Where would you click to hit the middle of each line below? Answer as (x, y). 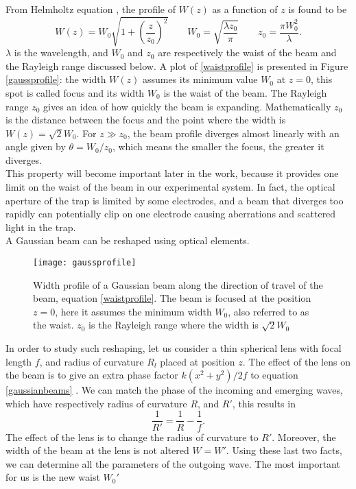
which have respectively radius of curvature (96, 403)
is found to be (318, 9)
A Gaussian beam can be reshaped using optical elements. (128, 240)
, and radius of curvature (92, 361)
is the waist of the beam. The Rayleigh (245, 92)
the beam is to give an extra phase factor (92, 375)
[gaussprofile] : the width (56, 79)
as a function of (245, 9)
